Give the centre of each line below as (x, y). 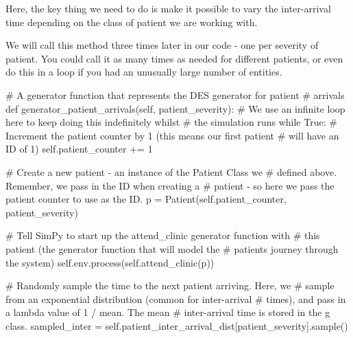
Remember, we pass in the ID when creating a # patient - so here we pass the (170, 185)
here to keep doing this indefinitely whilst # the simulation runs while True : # (171, 122)
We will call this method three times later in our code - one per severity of (162, 45)
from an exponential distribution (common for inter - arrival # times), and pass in (176, 298)
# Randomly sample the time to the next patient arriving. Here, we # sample (170, 285)
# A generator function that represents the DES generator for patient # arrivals (175, 94)
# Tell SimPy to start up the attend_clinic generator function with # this (163, 235)
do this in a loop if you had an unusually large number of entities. (144, 72)
